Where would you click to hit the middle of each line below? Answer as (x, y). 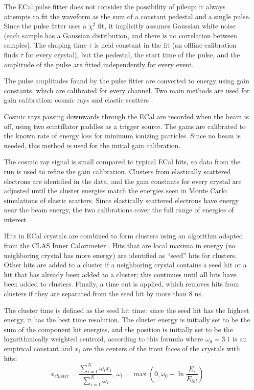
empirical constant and (38, 348)
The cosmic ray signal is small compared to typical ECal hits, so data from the (122, 162)
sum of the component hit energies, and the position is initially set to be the (118, 329)
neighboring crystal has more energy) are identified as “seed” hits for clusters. (121, 255)
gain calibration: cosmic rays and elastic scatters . (79, 100)
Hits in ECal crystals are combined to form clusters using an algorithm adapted (124, 236)
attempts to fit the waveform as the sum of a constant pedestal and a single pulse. (127, 16)
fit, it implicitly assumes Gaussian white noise (167, 26)
